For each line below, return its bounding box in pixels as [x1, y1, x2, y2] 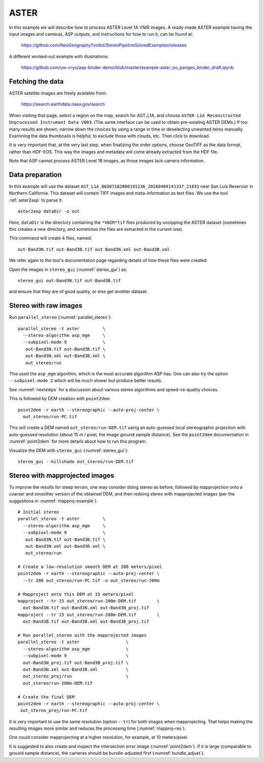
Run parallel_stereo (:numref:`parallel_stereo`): [9, 314, 112, 320]
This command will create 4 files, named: [9, 235, 92, 241]
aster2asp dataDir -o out [18, 208, 80, 214]
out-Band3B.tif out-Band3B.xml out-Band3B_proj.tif [22, 619, 149, 625]
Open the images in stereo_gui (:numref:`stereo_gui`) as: [9, 267, 127, 272]
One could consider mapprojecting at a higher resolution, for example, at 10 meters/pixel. [9, 734, 188, 740]
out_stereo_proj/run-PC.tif [20, 708, 88, 714]
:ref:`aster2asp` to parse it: [9, 197, 63, 203]
